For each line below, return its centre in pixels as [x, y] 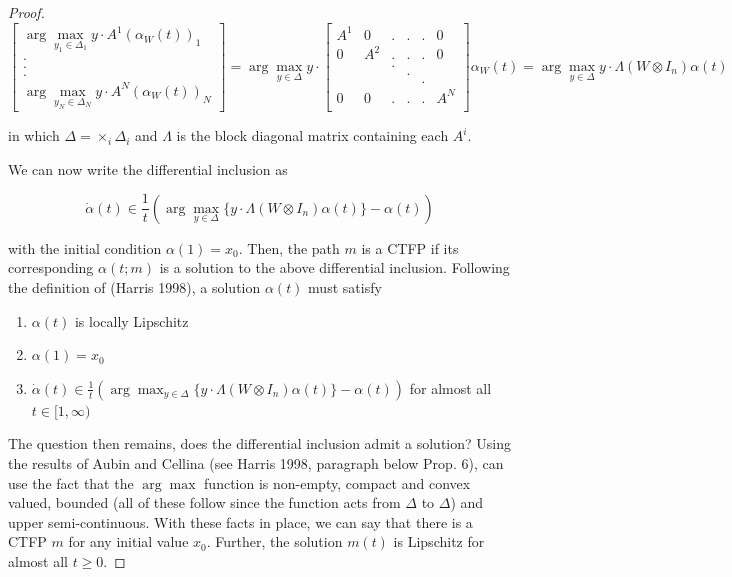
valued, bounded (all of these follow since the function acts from [204, 502]
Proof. [26, 12]
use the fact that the [71, 482]
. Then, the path [289, 247]
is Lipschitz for [439, 541]
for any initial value [128, 541]
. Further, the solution [274, 541]
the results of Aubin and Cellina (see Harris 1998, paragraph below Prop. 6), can [256, 462]
